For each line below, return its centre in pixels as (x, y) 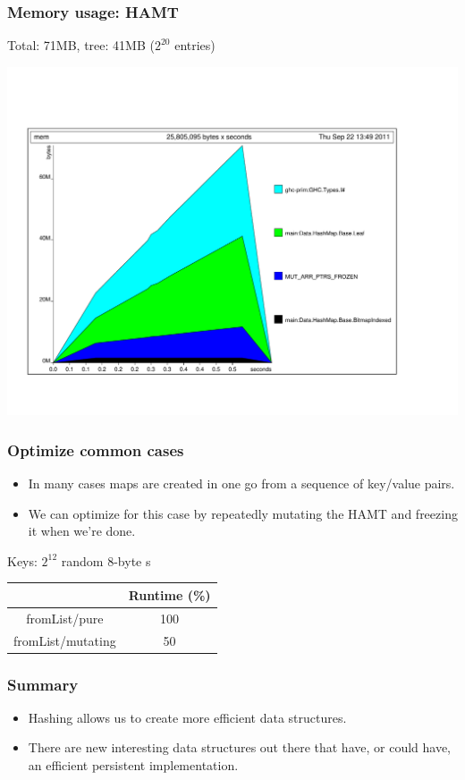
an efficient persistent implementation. (133, 765)
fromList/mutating (65, 640)
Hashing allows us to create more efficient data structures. (187, 717)
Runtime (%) (169, 594)
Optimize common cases (96, 449)
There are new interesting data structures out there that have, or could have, (240, 747)
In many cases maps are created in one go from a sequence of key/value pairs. (241, 483)
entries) (195, 45)
